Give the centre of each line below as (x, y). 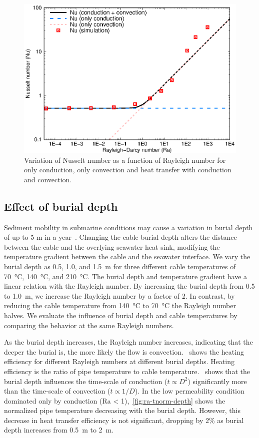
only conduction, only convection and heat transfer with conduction (128, 170)
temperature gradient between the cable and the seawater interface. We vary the (127, 256)
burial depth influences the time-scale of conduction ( (86, 381)
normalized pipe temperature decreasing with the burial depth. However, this (122, 410)
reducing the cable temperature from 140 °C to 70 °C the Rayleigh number (120, 305)
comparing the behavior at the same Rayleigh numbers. (89, 325)
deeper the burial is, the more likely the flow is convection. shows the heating (124, 351)
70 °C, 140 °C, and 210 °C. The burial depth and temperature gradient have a (126, 276)
